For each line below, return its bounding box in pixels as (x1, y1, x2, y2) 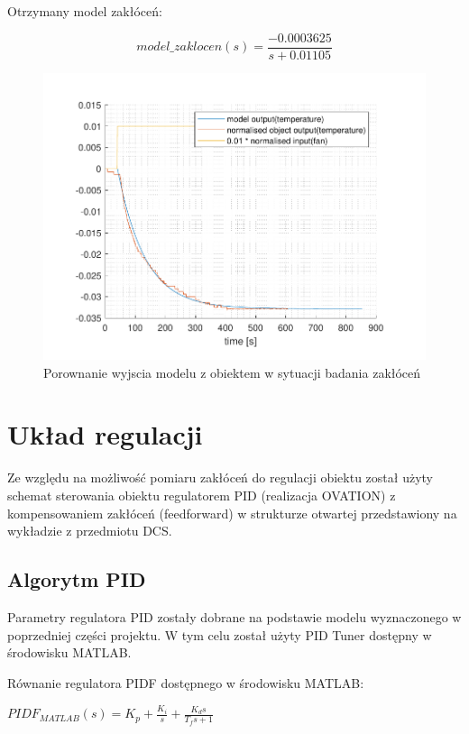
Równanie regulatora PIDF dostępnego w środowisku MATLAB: (7, 673, 364, 692)
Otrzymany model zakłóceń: (7, 2, 162, 20)
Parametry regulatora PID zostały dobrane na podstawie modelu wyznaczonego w (7, 607, 462, 626)
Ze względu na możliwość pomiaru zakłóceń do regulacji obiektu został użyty (7, 468, 433, 487)
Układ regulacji (7, 416, 203, 453)
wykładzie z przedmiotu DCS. (7, 521, 172, 540)
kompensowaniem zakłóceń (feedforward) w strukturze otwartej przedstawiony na (7, 503, 457, 522)
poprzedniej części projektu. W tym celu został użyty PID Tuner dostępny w (7, 625, 432, 644)
